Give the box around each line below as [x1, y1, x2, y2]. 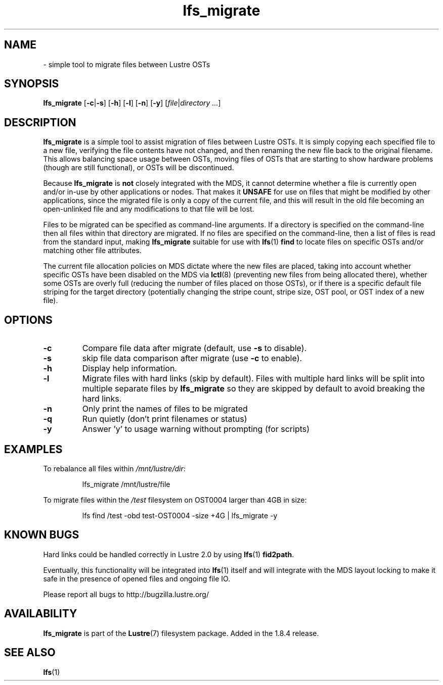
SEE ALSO [4, 646, 56, 659]
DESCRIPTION [4, 116, 76, 129]
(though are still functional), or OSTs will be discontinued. [43, 163, 234, 172]
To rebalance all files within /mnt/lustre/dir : [43, 464, 186, 473]
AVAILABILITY [4, 607, 77, 620]
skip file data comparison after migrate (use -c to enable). [82, 353, 302, 364]
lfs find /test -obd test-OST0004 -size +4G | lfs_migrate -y [82, 511, 278, 520]
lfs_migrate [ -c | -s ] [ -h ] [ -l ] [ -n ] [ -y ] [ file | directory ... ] [43, 99, 221, 108]
